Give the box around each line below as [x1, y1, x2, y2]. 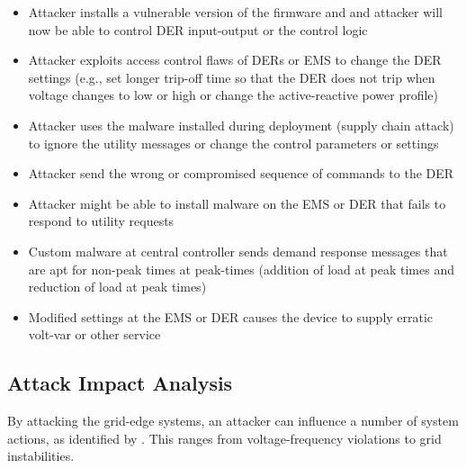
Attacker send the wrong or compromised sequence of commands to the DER [28, 164, 454, 183]
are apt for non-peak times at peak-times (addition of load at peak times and [28, 259, 454, 278]
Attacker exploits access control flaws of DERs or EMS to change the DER [28, 50, 442, 69]
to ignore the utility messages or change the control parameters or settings [28, 133, 439, 152]
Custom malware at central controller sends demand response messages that [28, 241, 448, 260]
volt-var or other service [28, 325, 161, 344]
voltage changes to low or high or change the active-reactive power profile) [28, 85, 439, 104]
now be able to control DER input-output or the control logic [28, 20, 368, 39]
